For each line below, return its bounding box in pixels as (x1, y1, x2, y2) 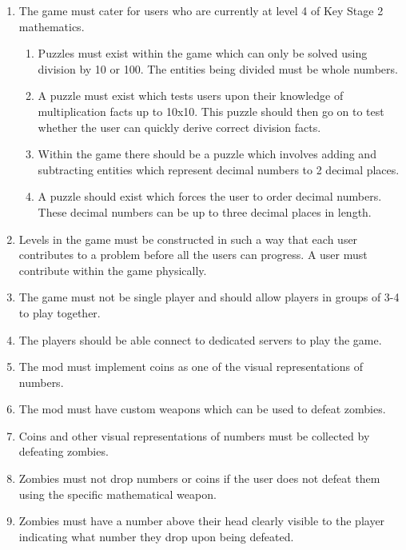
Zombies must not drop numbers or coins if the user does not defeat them (18, 470, 380, 487)
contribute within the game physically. (18, 261, 207, 278)
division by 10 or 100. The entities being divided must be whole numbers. (38, 60, 398, 77)
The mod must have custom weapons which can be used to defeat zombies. (18, 401, 386, 417)
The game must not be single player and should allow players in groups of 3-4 (18, 289, 400, 305)
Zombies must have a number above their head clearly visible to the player (18, 512, 385, 529)
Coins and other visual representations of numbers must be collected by (18, 427, 370, 444)
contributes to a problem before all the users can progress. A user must (18, 246, 368, 263)
